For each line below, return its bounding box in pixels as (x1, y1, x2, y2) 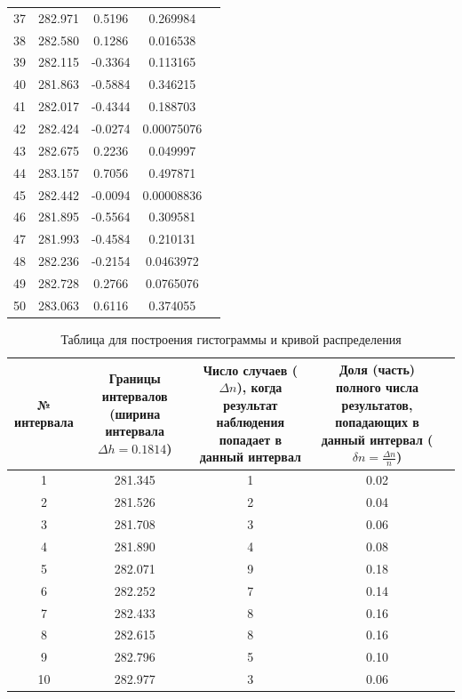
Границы (108, 369, 161, 388)
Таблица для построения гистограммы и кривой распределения (60, 329, 402, 348)
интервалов (101, 386, 168, 405)
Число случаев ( (203, 360, 298, 379)
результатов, (341, 395, 413, 414)
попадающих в (335, 413, 419, 431)
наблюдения (216, 413, 285, 431)
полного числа (335, 378, 419, 396)
